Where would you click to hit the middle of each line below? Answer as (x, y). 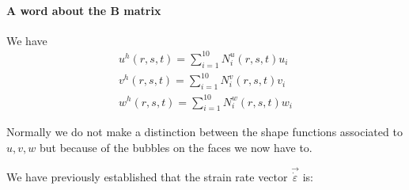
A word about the (57, 10)
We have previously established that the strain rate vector (147, 177)
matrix (142, 10)
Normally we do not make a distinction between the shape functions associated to (204, 132)
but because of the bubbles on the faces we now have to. (176, 147)
